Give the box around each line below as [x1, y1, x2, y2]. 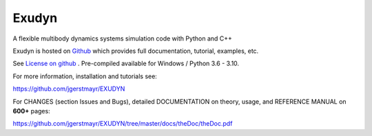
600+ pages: [12, 106, 51, 115]
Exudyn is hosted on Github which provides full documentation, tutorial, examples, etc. [12, 47, 259, 55]
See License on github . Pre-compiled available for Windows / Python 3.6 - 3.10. [12, 59, 240, 68]
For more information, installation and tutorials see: [12, 72, 158, 80]
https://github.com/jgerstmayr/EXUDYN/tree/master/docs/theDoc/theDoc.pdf [12, 120, 233, 128]
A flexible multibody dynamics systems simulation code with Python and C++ [12, 34, 232, 43]
